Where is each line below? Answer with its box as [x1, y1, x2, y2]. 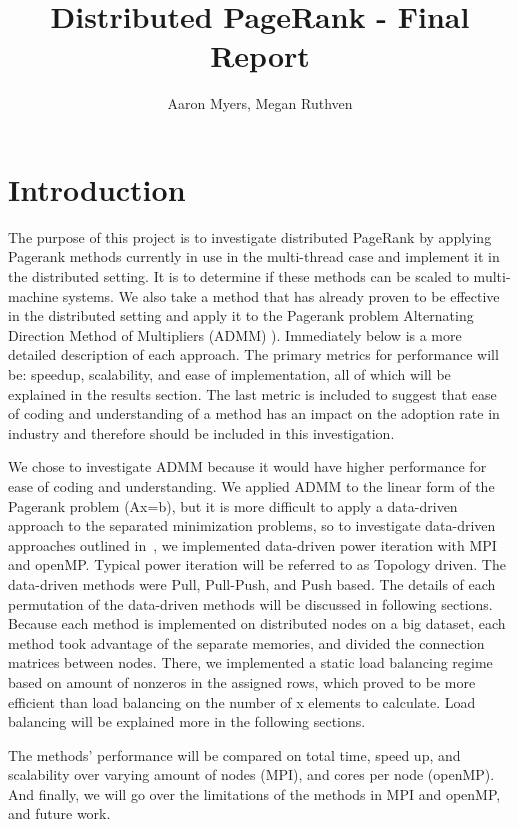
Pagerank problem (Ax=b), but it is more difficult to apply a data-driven [8, 495, 458, 516]
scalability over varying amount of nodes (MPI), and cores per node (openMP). [8, 764, 495, 785]
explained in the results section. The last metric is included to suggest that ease [8, 383, 497, 404]
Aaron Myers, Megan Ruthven [167, 93, 353, 114]
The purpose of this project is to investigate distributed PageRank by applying [8, 226, 492, 247]
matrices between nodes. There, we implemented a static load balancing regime [8, 652, 493, 673]
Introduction [8, 168, 186, 209]
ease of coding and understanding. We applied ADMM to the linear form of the [8, 475, 495, 496]
